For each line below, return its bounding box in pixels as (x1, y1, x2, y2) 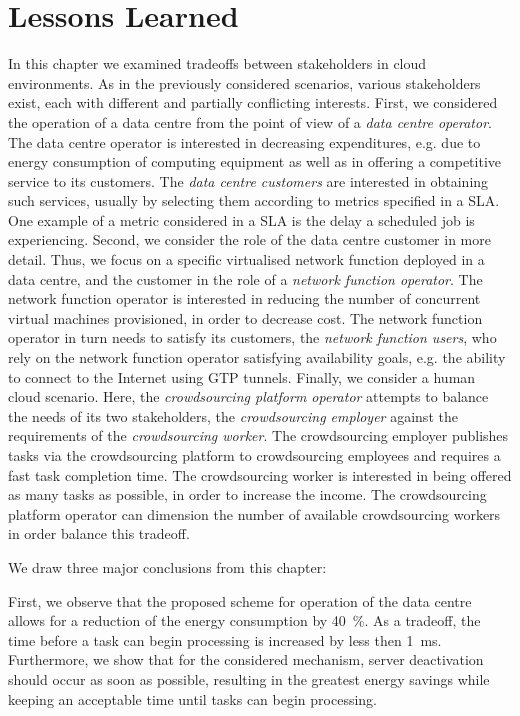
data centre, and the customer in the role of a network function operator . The (8, 268, 483, 289)
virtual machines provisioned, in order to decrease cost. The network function (8, 307, 483, 328)
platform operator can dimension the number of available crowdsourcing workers (8, 503, 501, 524)
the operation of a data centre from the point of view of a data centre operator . (8, 111, 492, 132)
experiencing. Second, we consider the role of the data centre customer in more (8, 229, 491, 250)
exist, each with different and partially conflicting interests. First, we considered (8, 92, 498, 113)
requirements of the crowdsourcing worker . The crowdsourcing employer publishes (8, 425, 509, 446)
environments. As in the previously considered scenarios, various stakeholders (8, 72, 481, 93)
